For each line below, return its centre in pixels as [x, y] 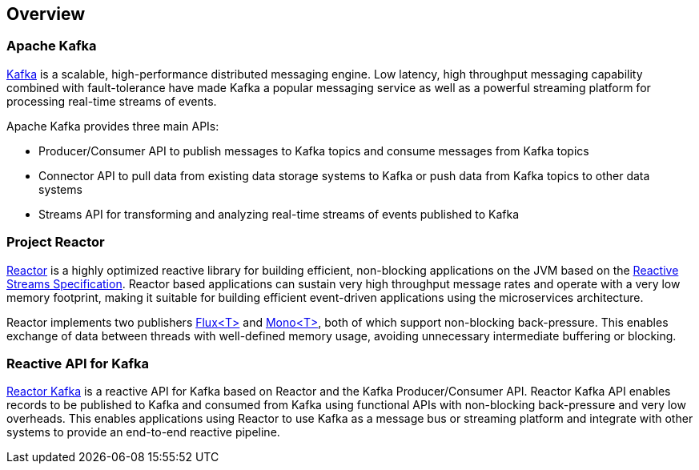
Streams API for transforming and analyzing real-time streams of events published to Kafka [279, 214]
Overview [46, 14]
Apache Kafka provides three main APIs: [113, 126]
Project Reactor [56, 242]
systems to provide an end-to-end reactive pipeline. [143, 432]
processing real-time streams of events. [112, 101]
